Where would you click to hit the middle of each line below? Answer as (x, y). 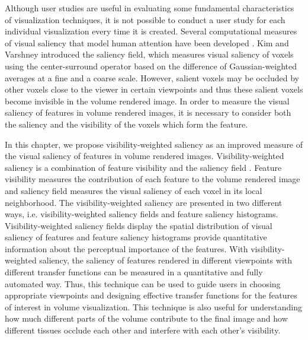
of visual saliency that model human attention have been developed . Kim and (147, 42)
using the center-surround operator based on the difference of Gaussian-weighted (151, 66)
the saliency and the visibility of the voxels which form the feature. (126, 124)
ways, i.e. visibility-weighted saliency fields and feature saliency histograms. (142, 214)
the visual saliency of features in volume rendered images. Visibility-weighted (145, 156)
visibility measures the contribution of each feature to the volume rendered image (153, 179)
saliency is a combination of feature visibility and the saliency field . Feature (143, 167)
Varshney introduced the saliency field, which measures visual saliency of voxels (149, 54)
